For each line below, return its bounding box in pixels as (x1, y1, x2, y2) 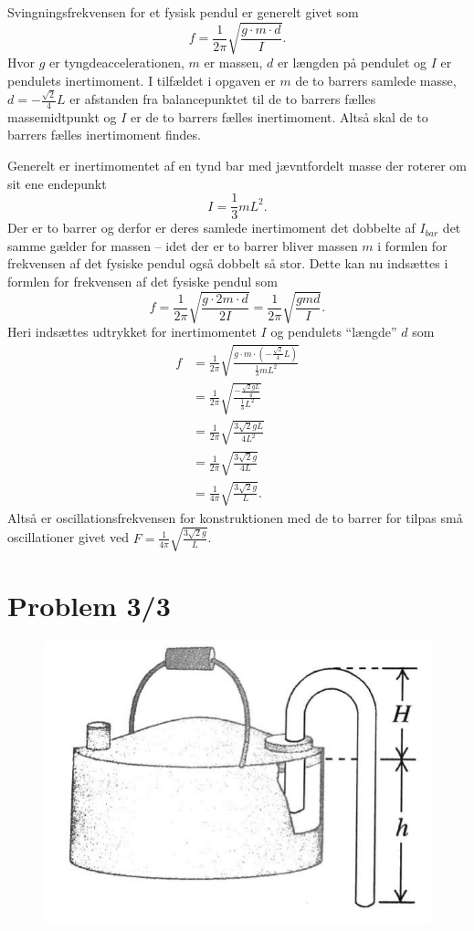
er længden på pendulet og (278, 53, 427, 72)
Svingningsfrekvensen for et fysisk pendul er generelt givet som (7, 3, 359, 21)
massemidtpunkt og (7, 107, 117, 126)
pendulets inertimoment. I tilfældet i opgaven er (7, 70, 276, 89)
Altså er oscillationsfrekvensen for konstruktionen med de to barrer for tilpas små (7, 507, 463, 527)
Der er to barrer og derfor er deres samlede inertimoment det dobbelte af (7, 218, 416, 237)
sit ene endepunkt (7, 173, 107, 193)
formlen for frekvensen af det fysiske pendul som (7, 272, 278, 291)
